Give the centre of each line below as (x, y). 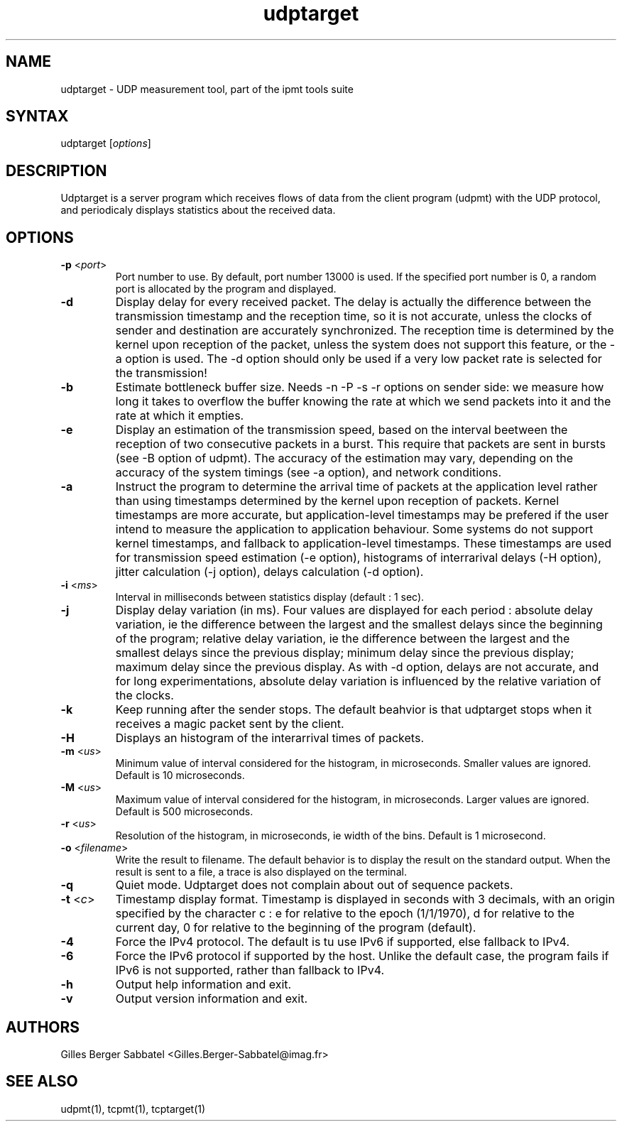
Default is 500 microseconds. (184, 812)
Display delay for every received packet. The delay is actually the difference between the (353, 302)
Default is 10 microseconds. (180, 775)
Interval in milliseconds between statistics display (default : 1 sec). (270, 597)
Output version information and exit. (212, 999)
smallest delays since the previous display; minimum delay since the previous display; (345, 653)
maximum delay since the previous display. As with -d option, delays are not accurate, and (357, 667)
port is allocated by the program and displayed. (226, 289)
